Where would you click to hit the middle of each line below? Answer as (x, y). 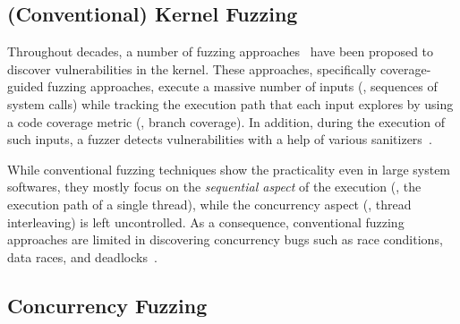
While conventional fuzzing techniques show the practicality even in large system (229, 169)
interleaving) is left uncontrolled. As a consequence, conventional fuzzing (206, 222)
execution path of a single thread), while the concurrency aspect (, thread (209, 204)
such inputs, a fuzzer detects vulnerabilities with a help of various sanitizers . (220, 139)
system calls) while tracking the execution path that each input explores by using (230, 103)
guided (26, 86)
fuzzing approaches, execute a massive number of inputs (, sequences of (243, 86)
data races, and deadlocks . (82, 256)
